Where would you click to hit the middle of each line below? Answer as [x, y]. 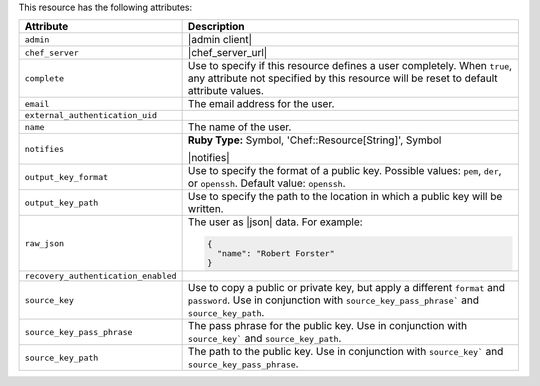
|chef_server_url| [227, 53]
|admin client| [220, 40]
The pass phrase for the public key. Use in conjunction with [327, 326]
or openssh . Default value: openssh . [266, 183]
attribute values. [226, 91]
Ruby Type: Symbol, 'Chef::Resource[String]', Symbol [314, 140]
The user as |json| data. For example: [275, 222]
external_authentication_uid [91, 115]
